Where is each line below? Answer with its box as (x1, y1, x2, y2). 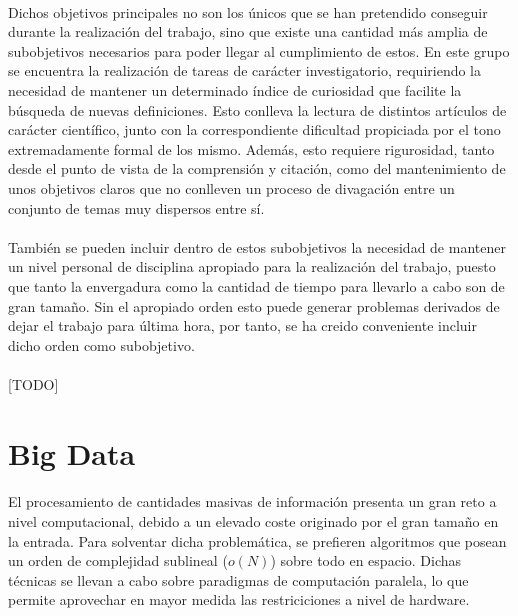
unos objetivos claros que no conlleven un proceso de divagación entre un (8, 177, 455, 198)
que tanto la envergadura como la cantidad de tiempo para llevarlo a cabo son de (8, 275, 505, 296)
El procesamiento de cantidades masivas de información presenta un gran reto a (8, 491, 497, 512)
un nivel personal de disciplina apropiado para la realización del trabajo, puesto (8, 256, 496, 277)
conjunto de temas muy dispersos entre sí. (8, 197, 265, 218)
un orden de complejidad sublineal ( (8, 550, 228, 571)
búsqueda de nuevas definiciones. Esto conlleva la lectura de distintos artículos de (8, 99, 507, 120)
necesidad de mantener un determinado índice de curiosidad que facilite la (8, 79, 462, 100)
